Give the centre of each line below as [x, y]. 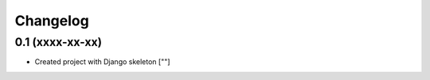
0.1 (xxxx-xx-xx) [59, 42]
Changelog [52, 21]
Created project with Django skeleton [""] [102, 62]
